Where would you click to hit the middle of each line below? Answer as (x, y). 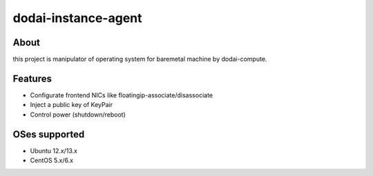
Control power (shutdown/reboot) (78, 115)
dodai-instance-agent (77, 18)
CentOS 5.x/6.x (52, 160)
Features (32, 78)
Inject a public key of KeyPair (71, 105)
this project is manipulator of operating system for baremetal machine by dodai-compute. (140, 59)
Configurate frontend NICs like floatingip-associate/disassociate (122, 95)
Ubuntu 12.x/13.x (54, 150)
